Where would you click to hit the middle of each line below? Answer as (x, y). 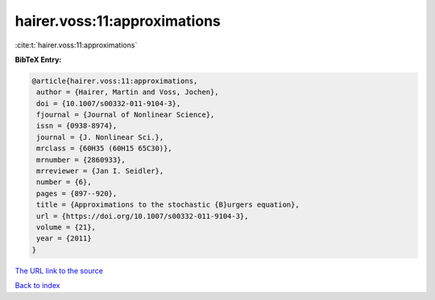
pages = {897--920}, (77, 193)
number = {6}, (64, 182)
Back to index (37, 286)
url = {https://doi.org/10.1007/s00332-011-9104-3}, (143, 216)
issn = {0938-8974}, (77, 126)
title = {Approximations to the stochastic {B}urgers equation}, (168, 205)
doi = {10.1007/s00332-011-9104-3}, (109, 103)
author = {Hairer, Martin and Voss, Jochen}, (128, 92)
